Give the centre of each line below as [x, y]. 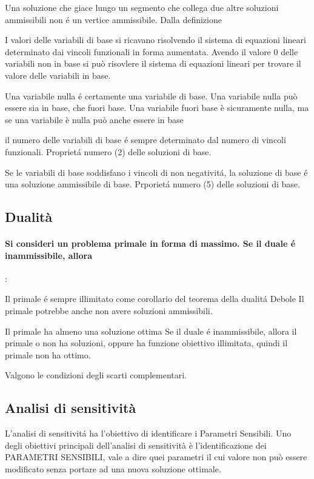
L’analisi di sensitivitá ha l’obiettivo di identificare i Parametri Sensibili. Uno [148, 433]
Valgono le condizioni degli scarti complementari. [96, 375]
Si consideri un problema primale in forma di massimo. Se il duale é [150, 243]
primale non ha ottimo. [48, 354]
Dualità [29, 217]
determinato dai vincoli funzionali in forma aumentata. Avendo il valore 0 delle [152, 51]
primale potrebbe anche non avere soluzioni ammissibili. [109, 311]
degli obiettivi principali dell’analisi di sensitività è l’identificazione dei [136, 445]
